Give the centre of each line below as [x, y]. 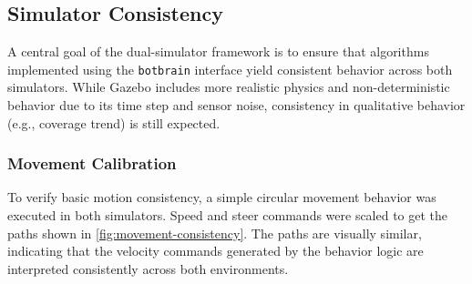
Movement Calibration [92, 163]
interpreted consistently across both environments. [148, 268]
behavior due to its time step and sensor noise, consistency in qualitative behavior [236, 105]
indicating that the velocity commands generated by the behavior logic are [215, 251]
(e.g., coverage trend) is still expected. [114, 122]
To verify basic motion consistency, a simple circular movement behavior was [222, 197]
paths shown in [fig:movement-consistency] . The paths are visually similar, [215, 233]
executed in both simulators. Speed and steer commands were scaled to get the [228, 215]
